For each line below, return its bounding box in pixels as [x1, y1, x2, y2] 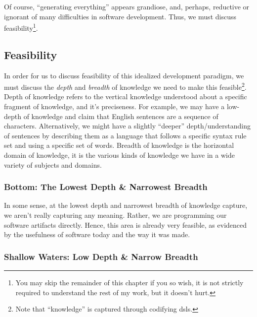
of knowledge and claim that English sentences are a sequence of [23, 111, 218, 121]
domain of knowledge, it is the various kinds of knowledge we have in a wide [4, 150, 235, 160]
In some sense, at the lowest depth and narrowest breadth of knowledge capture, [4, 200, 248, 210]
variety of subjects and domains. [4, 159, 102, 170]
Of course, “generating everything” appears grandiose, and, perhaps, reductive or [4, 1, 250, 11]
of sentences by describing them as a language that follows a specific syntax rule [4, 130, 247, 140]
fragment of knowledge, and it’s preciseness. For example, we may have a [4, 101, 225, 112]
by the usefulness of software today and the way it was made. [4, 229, 190, 240]
